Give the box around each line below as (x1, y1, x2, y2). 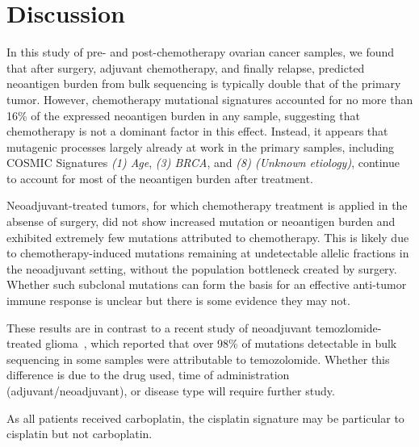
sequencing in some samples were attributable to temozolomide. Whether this (6, 350, 390, 367)
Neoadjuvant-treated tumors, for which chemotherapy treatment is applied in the (6, 197, 408, 214)
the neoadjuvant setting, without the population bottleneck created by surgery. (6, 260, 397, 277)
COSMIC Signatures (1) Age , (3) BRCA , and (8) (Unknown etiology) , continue (6, 154, 400, 171)
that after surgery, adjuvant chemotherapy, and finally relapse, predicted (6, 59, 365, 76)
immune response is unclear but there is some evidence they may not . (6, 292, 350, 309)
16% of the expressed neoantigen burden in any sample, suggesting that (6, 107, 360, 123)
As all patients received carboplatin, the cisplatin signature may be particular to (6, 409, 404, 426)
